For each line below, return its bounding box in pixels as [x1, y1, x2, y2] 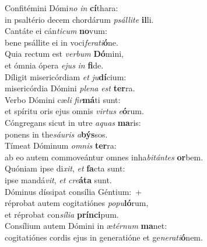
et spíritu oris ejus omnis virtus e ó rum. [5, 105, 144, 117]
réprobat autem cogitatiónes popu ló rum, [5, 197, 149, 209]
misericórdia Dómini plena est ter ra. [5, 82, 135, 94]
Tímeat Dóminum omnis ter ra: [5, 139, 117, 152]
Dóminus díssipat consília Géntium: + [5, 185, 142, 197]
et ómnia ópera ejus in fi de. [5, 59, 104, 71]
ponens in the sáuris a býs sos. [5, 128, 108, 140]
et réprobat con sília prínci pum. [5, 208, 119, 220]
